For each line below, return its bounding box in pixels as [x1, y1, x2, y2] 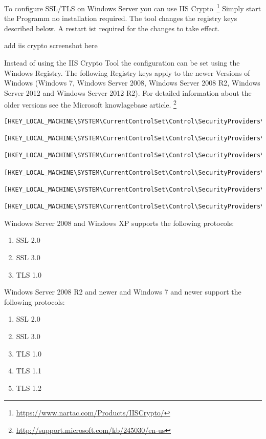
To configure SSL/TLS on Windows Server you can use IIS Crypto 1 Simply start [4, 2, 261, 13]
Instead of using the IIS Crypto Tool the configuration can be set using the [4, 57, 240, 68]
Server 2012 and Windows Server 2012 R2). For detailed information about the [4, 87, 252, 98]
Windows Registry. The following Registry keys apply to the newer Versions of [4, 67, 250, 78]
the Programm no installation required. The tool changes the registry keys [4, 13, 237, 24]
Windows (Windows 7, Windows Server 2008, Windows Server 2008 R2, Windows [4, 77, 260, 88]
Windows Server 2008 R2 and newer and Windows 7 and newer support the [4, 286, 241, 297]
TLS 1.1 [16, 365, 41, 376]
